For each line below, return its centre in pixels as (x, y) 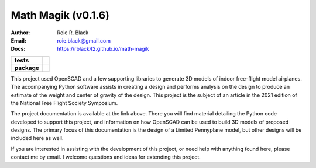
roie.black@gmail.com (84, 40)
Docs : (18, 49)
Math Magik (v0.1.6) (60, 15)
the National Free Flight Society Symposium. (64, 103)
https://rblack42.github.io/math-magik (103, 49)
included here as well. (37, 138)
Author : (20, 33)
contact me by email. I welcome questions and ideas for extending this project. (106, 157)
